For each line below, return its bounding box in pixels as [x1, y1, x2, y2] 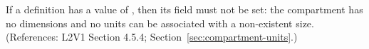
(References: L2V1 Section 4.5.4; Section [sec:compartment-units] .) [6, 29, 298, 44]
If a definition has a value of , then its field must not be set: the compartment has [6, 2, 363, 16]
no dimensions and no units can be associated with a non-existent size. [6, 15, 314, 30]
